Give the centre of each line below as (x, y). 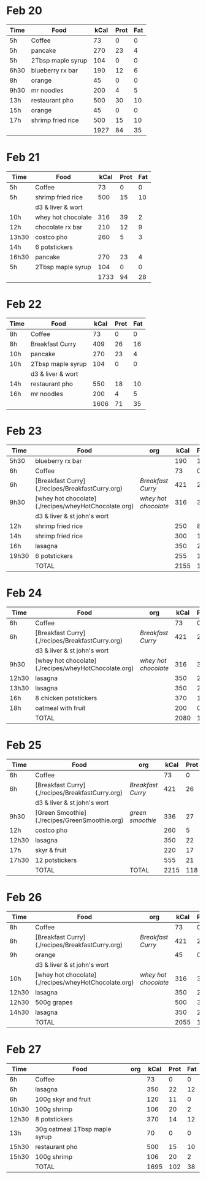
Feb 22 (24, 304)
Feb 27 (24, 1049)
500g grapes (54, 1002)
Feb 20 (25, 11)
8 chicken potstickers (66, 698)
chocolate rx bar (59, 227)
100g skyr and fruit (63, 1099)
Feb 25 (24, 745)
